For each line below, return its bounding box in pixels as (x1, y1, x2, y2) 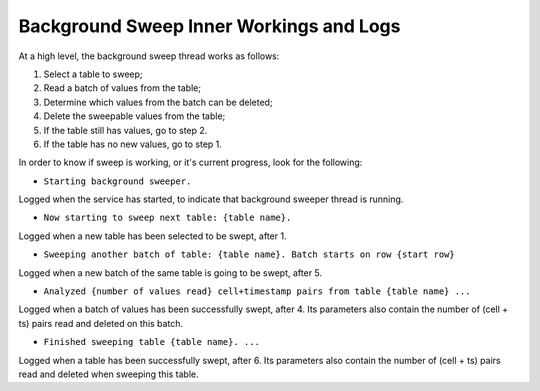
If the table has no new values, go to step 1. (43, 138, 222, 150)
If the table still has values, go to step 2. (43, 124, 208, 136)
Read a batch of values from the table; (43, 82, 202, 94)
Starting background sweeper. (43, 175, 192, 187)
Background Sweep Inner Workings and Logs (18, 15, 401, 37)
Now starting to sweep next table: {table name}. (43, 212, 292, 224)
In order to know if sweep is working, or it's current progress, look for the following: (18, 156, 363, 169)
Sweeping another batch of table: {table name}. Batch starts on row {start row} (43, 249, 455, 260)
